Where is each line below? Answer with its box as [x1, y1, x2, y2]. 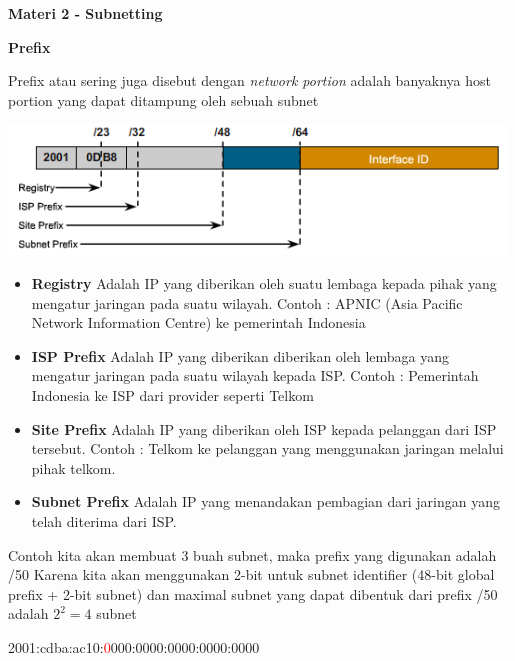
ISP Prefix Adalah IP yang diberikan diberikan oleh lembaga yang [31, 345, 450, 366]
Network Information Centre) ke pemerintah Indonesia [31, 312, 366, 333]
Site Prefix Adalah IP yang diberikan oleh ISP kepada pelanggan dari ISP [31, 418, 497, 439]
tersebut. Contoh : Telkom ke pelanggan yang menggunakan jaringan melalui [31, 438, 504, 459]
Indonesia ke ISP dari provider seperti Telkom [31, 384, 314, 405]
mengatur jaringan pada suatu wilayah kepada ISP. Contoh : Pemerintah [31, 365, 479, 386]
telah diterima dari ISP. [31, 510, 177, 531]
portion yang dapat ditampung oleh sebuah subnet [8, 89, 319, 110]
